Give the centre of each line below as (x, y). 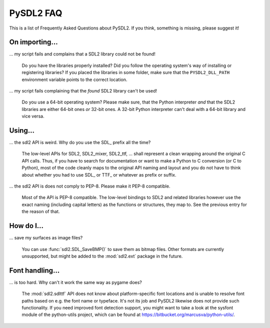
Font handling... (34, 270)
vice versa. (33, 116)
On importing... (33, 42)
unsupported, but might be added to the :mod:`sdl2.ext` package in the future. (102, 256)
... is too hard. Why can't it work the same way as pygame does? (75, 282)
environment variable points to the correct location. (74, 79)
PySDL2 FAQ (36, 13)
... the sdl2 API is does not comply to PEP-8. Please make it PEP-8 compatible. (90, 186)
